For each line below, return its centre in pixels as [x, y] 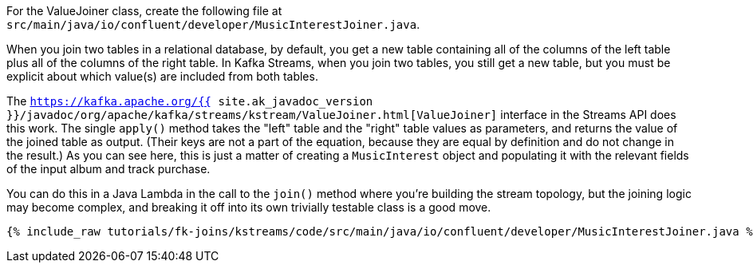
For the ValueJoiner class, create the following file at [144, 11]
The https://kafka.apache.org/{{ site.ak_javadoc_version [190, 101]
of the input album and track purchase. [108, 169]
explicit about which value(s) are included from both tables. [162, 76]
